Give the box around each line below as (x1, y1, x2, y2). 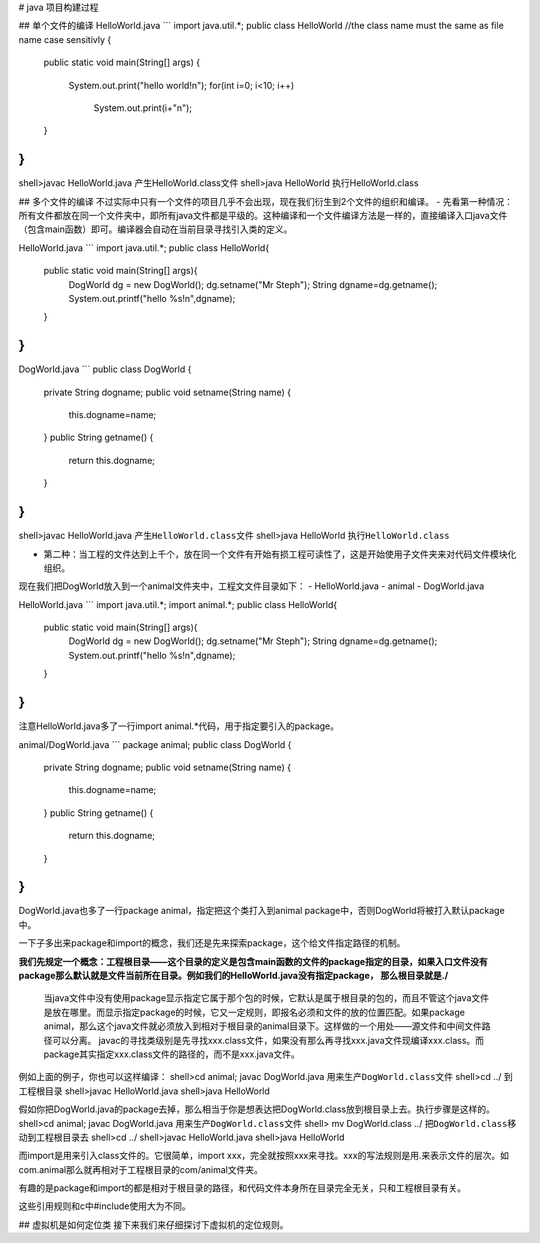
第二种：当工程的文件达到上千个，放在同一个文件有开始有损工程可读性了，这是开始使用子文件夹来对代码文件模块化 (43, 548, 517, 560)
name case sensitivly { (18, 33, 112, 45)
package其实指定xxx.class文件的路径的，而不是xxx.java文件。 (43, 1048, 300, 1060)
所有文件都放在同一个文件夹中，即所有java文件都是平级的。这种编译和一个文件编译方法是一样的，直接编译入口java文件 (18, 210, 508, 222)
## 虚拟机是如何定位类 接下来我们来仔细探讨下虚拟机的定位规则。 (18, 1218, 289, 1230)
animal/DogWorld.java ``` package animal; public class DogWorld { (18, 738, 292, 750)
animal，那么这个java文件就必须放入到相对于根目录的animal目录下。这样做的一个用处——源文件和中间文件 (43, 1020, 482, 1032)
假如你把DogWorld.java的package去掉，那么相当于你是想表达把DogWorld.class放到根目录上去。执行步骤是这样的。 (18, 1103, 495, 1115)
